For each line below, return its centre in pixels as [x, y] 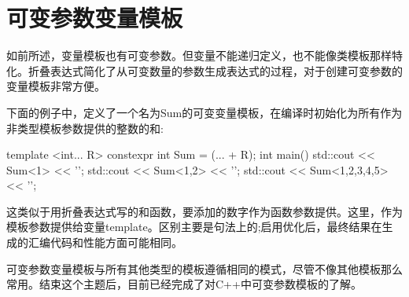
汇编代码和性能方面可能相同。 [105, 242]
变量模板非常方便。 [56, 86]
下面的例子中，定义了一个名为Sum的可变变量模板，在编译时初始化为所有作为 [204, 112]
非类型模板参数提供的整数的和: [85, 128]
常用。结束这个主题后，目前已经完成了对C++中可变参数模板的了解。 [184, 284]
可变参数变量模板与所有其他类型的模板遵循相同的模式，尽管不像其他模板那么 [204, 268]
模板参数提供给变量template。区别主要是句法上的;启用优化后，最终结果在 [194, 227]
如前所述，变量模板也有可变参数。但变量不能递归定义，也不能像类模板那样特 [204, 55]
